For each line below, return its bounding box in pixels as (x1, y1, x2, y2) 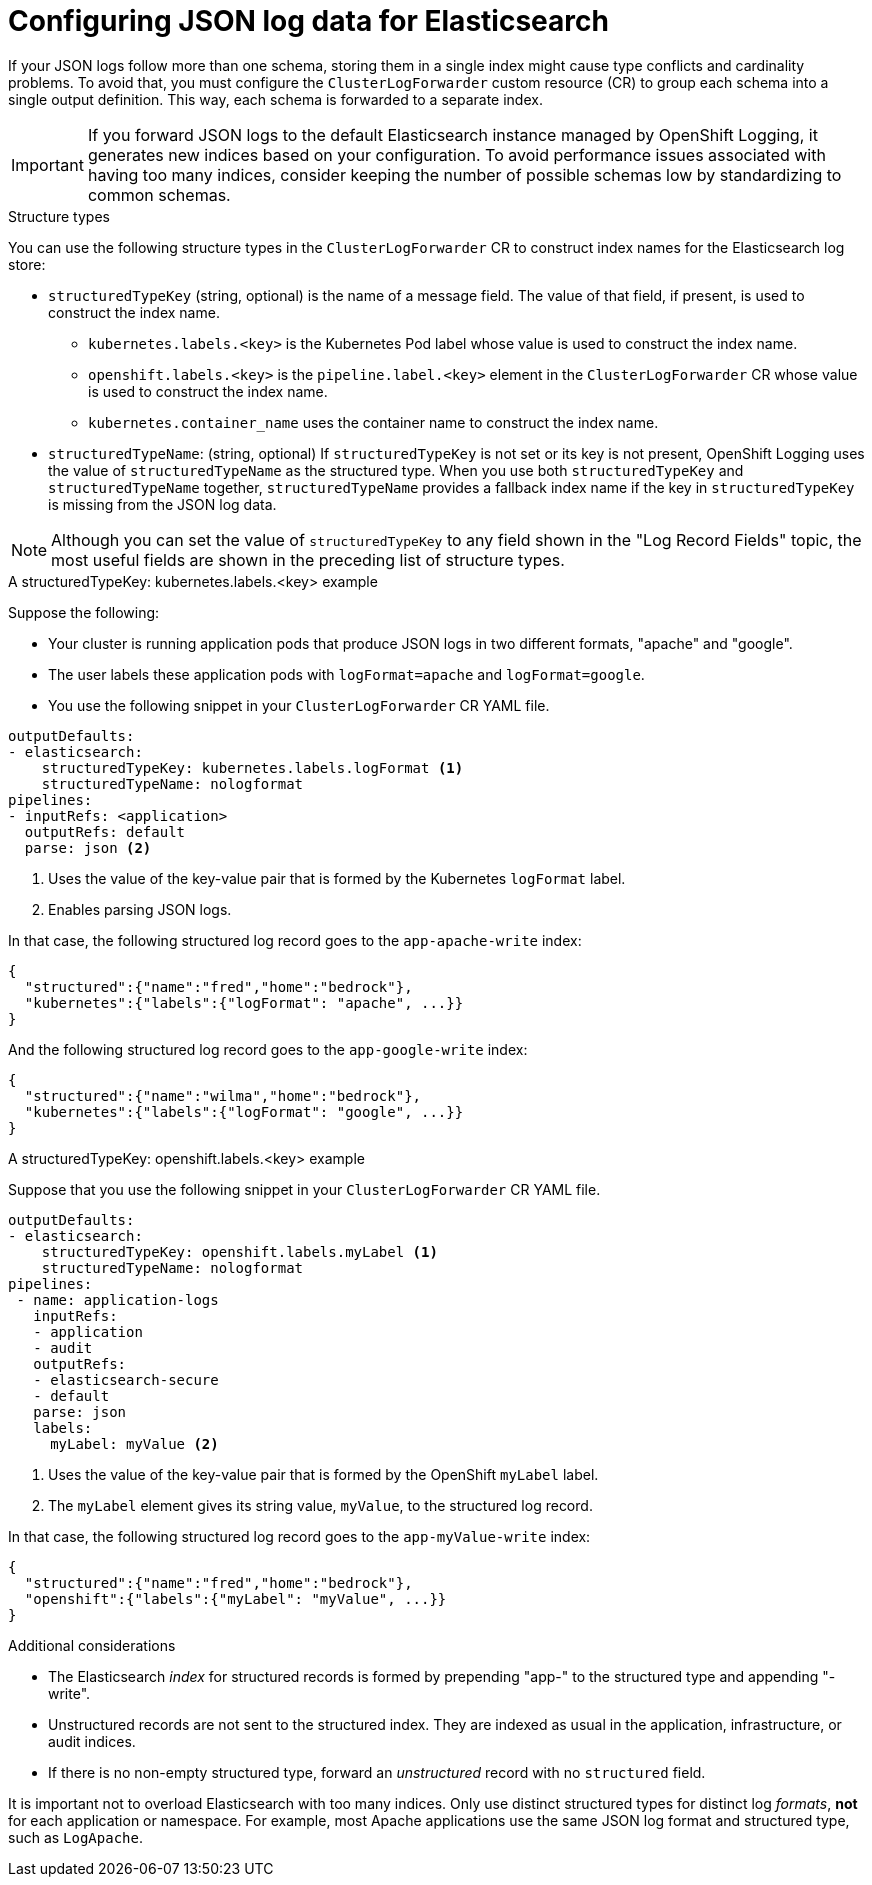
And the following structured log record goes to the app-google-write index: (8, 1040, 528, 1058)
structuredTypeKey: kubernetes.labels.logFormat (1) (41, 759, 464, 776)
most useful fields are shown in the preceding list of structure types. (51, 549, 565, 570)
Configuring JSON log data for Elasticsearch (8, 4, 609, 38)
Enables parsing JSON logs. (48, 900, 232, 918)
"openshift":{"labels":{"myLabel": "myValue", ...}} (24, 1590, 447, 1607)
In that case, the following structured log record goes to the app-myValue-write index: (8, 1527, 591, 1545)
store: (8, 255, 46, 273)
